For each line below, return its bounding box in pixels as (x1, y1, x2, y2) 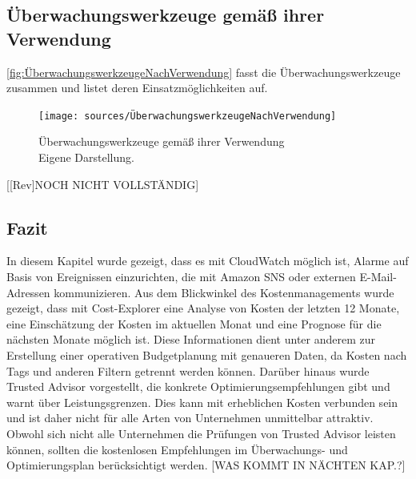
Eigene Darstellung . (38, 149, 134, 166)
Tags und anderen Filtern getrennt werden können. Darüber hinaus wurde (6, 362, 370, 379)
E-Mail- (359, 268, 397, 285)
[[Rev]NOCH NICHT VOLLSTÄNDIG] (6, 175, 199, 192)
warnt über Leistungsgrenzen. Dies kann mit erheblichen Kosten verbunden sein (6, 393, 398, 410)
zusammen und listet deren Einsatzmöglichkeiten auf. (6, 79, 268, 96)
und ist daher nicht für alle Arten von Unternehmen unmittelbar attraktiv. (6, 409, 374, 426)
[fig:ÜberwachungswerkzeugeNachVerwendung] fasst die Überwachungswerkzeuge (6, 63, 401, 80)
